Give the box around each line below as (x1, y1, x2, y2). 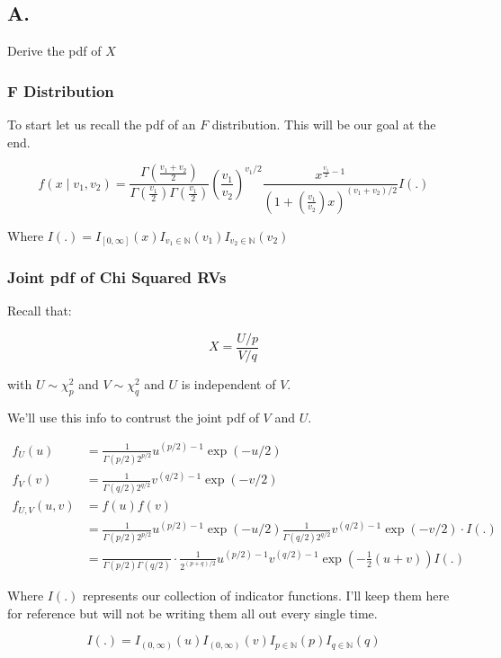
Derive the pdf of (7, 41, 102, 60)
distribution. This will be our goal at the (211, 115, 436, 134)
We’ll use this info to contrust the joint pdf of (7, 407, 259, 426)
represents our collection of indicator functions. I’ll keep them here (82, 586, 450, 605)
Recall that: (7, 301, 72, 320)
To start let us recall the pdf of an (7, 115, 196, 134)
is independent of (181, 374, 276, 393)
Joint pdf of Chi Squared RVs (7, 266, 227, 289)
